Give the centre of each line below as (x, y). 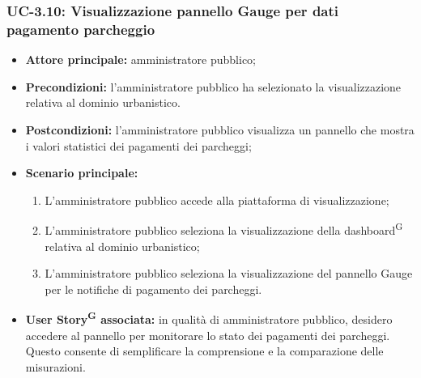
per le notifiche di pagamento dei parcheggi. (153, 289)
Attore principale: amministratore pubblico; (140, 59)
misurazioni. (55, 366)
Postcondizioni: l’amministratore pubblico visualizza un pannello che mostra (220, 129)
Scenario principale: (82, 173)
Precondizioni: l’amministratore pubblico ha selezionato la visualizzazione (213, 86)
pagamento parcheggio (81, 29)
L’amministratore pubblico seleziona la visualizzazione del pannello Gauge (229, 273)
